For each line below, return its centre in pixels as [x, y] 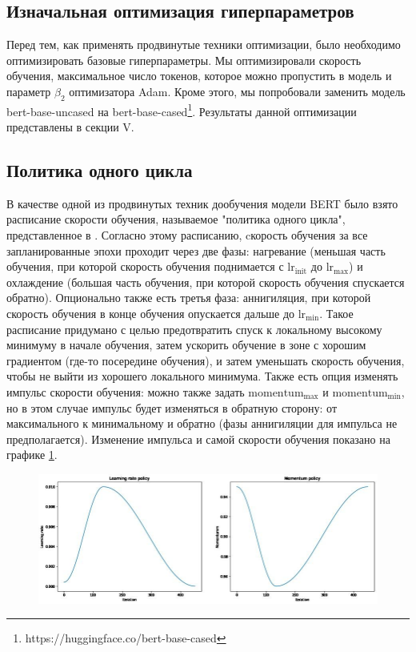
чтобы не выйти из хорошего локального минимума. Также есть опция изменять [202, 376]
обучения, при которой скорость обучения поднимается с [145, 266]
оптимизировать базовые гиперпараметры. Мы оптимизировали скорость [184, 60]
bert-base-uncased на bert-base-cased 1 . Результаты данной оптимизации [182, 110]
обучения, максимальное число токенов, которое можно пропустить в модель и [199, 76]
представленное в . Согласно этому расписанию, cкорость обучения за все [187, 235]
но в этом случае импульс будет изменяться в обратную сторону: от [172, 407]
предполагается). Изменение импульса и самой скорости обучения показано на [198, 439]
